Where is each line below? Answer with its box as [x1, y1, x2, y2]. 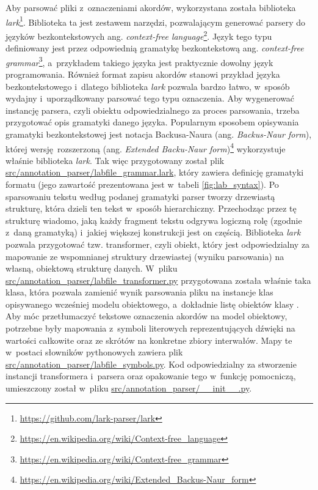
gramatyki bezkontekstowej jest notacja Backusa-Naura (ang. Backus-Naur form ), [5, 127, 312, 140]
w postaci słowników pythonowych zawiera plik [5, 346, 183, 358]
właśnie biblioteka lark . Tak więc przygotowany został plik [5, 154, 225, 166]
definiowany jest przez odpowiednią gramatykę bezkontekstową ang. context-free [5, 42, 304, 54]
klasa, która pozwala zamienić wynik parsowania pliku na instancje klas [5, 286, 273, 299]
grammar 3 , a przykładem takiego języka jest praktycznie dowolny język [5, 54, 273, 69]
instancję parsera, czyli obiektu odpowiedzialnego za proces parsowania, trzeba [5, 103, 300, 116]
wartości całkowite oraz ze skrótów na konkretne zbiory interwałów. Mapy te [5, 333, 292, 346]
